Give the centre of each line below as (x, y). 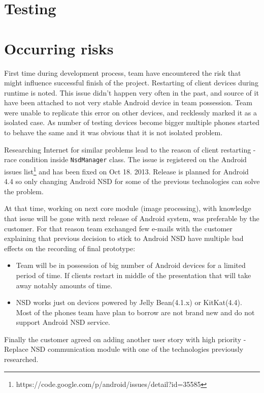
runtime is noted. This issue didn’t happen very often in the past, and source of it (131, 92)
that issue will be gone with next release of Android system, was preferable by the (132, 218)
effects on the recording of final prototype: (70, 248)
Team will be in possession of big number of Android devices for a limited (131, 265)
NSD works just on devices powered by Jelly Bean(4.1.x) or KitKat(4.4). (129, 302)
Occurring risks (59, 48)
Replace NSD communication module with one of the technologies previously (124, 349)
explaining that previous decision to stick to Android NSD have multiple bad (124, 238)
